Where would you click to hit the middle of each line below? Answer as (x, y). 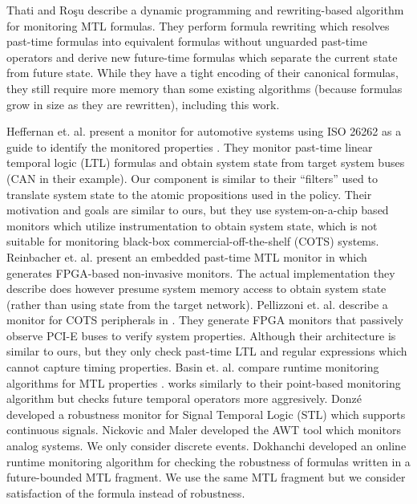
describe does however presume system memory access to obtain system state (196, 289)
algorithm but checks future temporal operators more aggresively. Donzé (184, 398)
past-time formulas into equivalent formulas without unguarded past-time (187, 41)
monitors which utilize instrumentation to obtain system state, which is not (192, 225)
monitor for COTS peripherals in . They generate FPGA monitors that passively (205, 320)
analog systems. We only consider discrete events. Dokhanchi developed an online (206, 446)
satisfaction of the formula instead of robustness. (126, 492)
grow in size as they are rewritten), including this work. (143, 104)
